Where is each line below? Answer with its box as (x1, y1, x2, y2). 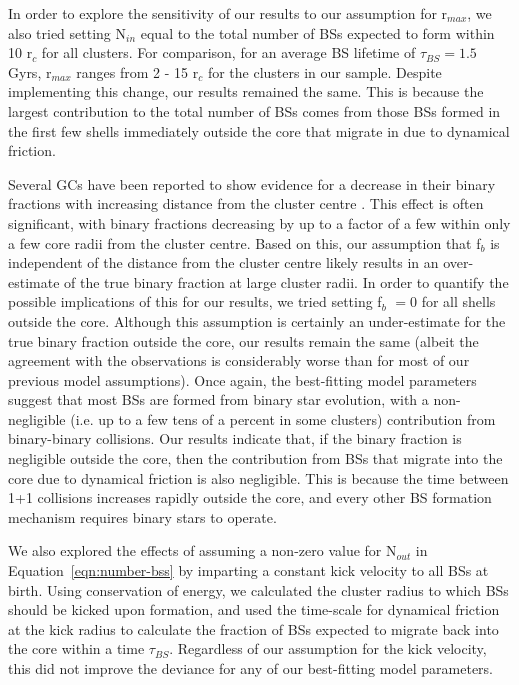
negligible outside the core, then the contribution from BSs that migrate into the (8, 448, 503, 469)
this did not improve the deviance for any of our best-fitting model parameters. (8, 658, 494, 678)
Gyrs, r (8, 61, 52, 82)
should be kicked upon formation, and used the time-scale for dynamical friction (8, 599, 500, 620)
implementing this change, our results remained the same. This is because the (8, 81, 484, 102)
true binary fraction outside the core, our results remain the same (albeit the (8, 330, 479, 351)
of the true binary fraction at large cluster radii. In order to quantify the (64, 271, 509, 292)
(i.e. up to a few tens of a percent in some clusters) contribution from (70, 408, 496, 429)
